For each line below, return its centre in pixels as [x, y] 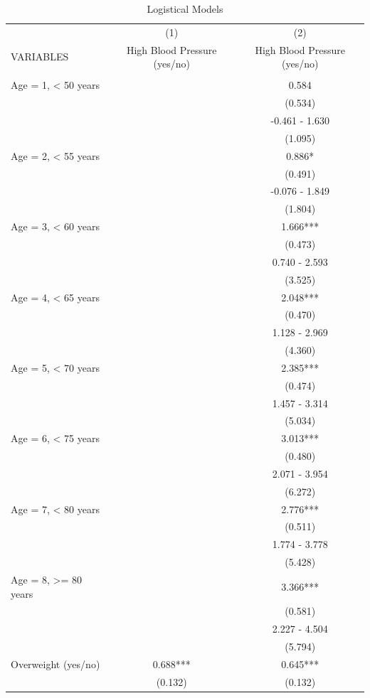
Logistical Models [185, 9]
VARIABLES [40, 57]
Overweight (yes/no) [55, 664]
